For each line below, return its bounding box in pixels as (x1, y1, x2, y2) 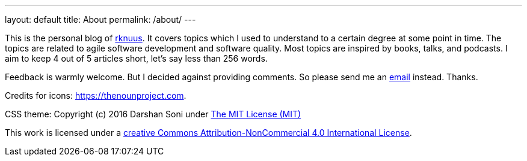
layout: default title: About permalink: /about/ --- (5, 14, 196, 25)
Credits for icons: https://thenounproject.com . (5, 90, 186, 101)
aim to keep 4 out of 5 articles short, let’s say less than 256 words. (5, 53, 268, 63)
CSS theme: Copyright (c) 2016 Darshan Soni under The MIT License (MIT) (5, 109, 301, 119)
